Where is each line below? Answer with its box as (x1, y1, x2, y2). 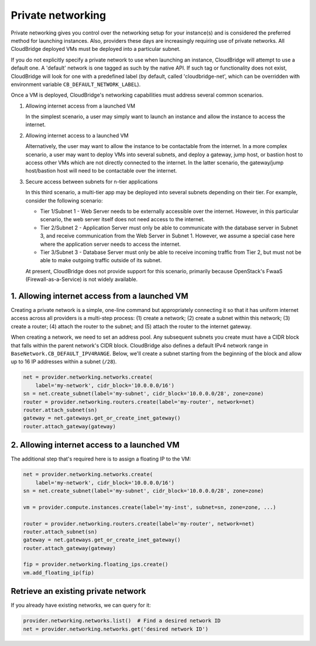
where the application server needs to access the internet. (40, 240, 181, 248)
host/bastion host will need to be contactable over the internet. (25, 167, 177, 174)
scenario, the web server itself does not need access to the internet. (40, 216, 205, 223)
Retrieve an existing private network (11, 586, 146, 596)
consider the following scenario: (25, 197, 103, 204)
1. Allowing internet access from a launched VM (11, 291, 188, 301)
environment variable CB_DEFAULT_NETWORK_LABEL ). (11, 81, 141, 88)
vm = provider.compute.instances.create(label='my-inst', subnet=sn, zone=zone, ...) (23, 504, 276, 510)
